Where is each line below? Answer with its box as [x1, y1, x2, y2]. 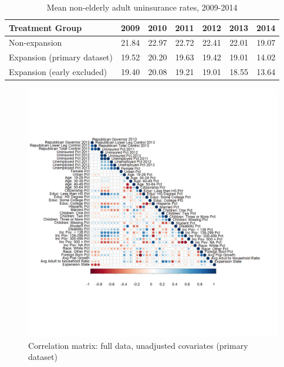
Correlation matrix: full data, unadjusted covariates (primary [28, 339, 248, 351]
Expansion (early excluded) [9, 66, 107, 78]
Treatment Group [9, 21, 82, 33]
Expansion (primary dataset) [9, 51, 113, 63]
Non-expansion [9, 36, 62, 49]
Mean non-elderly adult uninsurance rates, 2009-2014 [46, 1, 238, 13]
